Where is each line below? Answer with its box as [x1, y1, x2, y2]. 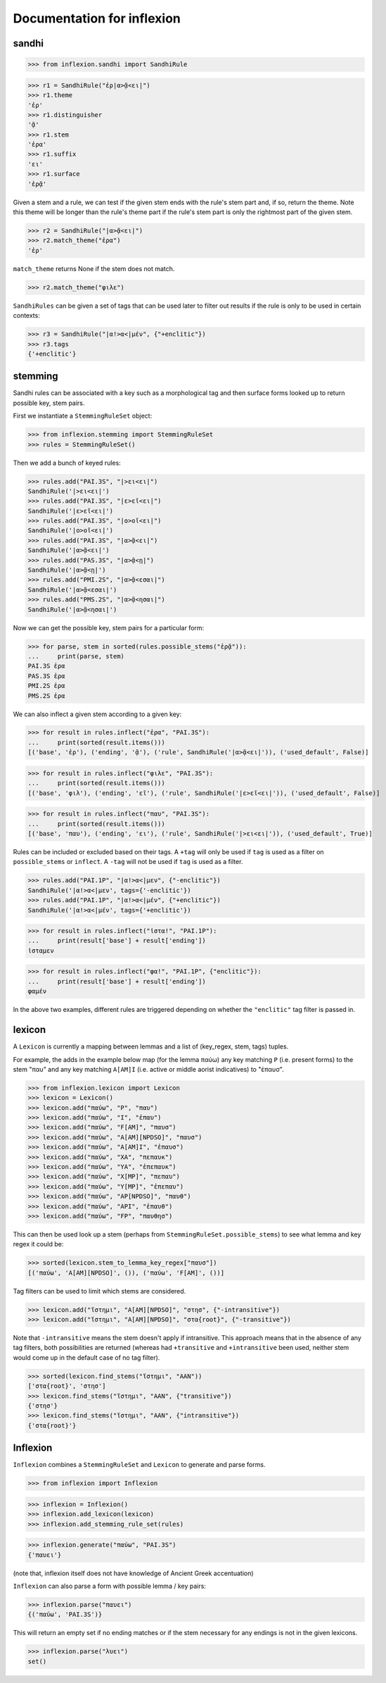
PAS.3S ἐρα [27, 672, 65, 680]
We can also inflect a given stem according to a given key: [13, 710, 182, 718]
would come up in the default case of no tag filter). [13, 1353, 160, 1362]
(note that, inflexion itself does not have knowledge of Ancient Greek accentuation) [13, 1569, 254, 1577]
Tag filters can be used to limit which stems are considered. [13, 1287, 186, 1295]
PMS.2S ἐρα [27, 692, 65, 700]
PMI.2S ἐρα [27, 682, 65, 690]
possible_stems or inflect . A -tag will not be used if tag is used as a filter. [13, 858, 243, 866]
